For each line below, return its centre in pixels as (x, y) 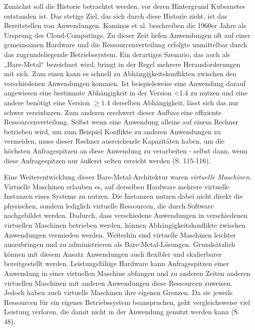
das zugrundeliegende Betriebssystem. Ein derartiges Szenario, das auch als (117, 54)
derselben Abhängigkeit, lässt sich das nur (175, 102)
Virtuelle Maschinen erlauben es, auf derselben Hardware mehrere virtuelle (117, 186)
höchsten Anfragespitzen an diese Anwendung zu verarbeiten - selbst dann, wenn (126, 150)
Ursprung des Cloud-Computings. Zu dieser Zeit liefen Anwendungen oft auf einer (127, 35)
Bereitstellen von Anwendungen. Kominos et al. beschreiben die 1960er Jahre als (125, 25)
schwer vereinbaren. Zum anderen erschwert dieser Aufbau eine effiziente (113, 112)
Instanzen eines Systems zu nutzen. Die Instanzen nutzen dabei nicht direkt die (123, 196)
